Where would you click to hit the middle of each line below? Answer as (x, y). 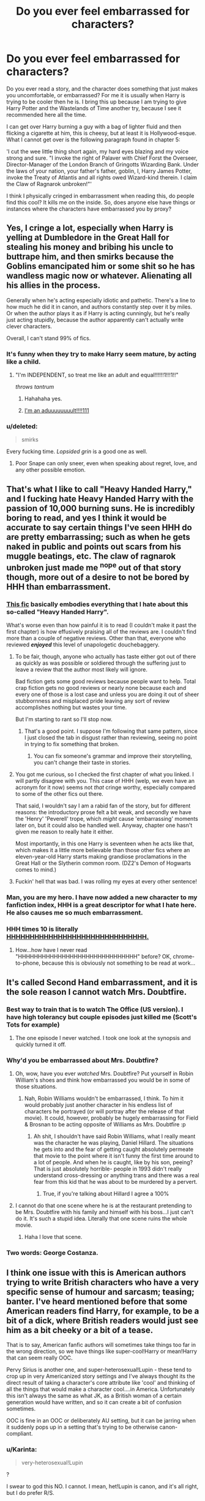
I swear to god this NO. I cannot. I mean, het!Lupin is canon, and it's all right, (102, 1486)
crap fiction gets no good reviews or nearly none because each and (101, 688)
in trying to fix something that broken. (72, 744)
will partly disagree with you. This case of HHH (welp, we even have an (105, 781)
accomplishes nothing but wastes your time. (71, 708)
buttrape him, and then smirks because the (90, 257)
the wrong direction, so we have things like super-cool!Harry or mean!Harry (102, 1351)
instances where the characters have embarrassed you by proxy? (89, 209)
